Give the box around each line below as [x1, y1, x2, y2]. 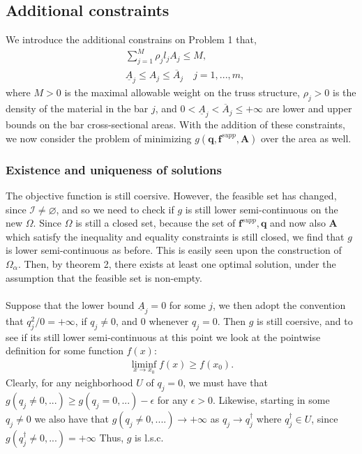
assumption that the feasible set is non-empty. [6, 270, 202, 285]
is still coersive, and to [257, 313, 353, 328]
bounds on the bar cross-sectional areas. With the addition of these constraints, [6, 117, 345, 132]
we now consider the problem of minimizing [6, 130, 192, 145]
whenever [149, 313, 189, 328]
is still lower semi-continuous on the [185, 202, 338, 216]
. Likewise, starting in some [213, 393, 330, 407]
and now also [270, 215, 326, 230]
